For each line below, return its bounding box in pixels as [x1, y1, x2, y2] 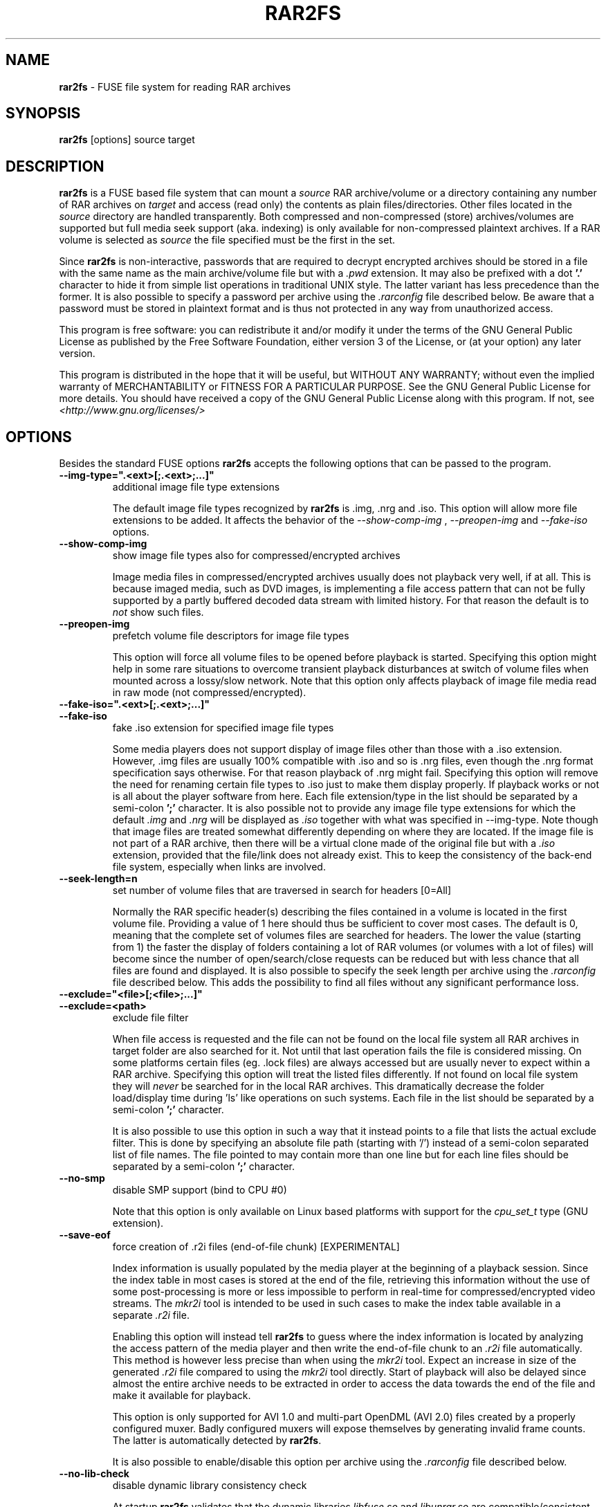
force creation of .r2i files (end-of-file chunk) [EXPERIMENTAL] [112, 1241, 400, 1253]
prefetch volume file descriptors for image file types [112, 630, 349, 642]
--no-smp [59, 1172, 105, 1185]
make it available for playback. [112, 1389, 251, 1402]
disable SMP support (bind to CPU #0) [112, 1184, 287, 1196]
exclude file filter [112, 1012, 189, 1024]
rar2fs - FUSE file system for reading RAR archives [59, 80, 291, 93]
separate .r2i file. [112, 1309, 190, 1322]
